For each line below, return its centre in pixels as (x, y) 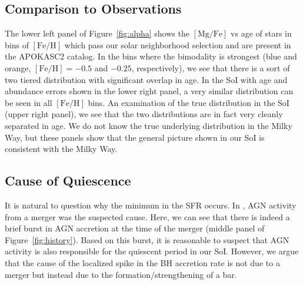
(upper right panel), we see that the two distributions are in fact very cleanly (144, 114)
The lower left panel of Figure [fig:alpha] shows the (97, 33)
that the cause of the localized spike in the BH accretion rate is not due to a (142, 262)
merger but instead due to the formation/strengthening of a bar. (121, 274)
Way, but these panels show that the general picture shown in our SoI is (135, 137)
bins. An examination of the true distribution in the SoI (189, 102)
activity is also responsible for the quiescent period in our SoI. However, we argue (152, 251)
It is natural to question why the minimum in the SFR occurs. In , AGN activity (151, 205)
